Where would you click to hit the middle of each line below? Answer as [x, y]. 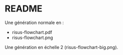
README [24, 9]
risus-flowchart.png [32, 37]
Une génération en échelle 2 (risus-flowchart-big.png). [61, 47]
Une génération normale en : [34, 22]
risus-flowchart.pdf [32, 32]
